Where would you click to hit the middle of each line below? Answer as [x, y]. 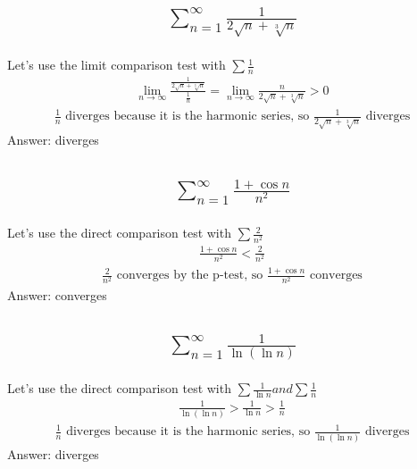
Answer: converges [57, 294]
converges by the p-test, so [190, 276]
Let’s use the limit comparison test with [117, 65]
